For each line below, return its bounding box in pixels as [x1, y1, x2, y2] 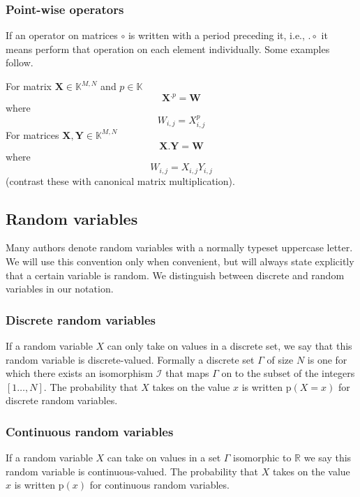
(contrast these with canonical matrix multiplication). [6, 173, 235, 188]
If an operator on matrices [6, 28, 118, 43]
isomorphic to [233, 450, 292, 465]
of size [267, 352, 294, 366]
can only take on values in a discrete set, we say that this [107, 338, 352, 353]
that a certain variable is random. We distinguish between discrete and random [6, 267, 345, 282]
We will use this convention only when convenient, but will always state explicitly [6, 253, 354, 268]
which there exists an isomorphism [6, 366, 153, 380]
